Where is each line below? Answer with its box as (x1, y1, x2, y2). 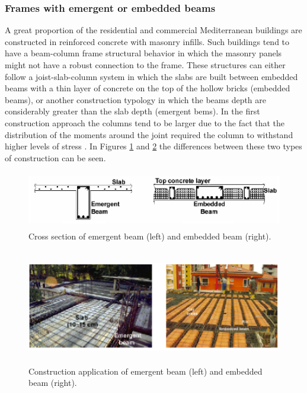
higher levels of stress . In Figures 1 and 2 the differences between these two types (5, 140, 302, 152)
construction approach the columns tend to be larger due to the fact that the (5, 116, 285, 129)
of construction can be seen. (5, 151, 106, 164)
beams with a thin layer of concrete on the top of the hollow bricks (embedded (5, 82, 290, 94)
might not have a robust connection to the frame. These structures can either (5, 59, 286, 71)
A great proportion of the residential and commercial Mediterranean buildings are (5, 24, 302, 36)
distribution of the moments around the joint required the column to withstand (5, 128, 293, 140)
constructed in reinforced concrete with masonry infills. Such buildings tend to (5, 35, 290, 47)
